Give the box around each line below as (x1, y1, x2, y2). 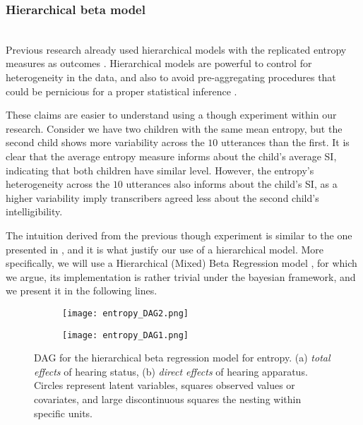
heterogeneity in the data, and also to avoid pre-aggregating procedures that (6, 70, 336, 84)
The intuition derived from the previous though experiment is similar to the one (6, 227, 352, 242)
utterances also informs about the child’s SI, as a (126, 176, 338, 191)
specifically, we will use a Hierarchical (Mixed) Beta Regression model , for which (6, 256, 357, 270)
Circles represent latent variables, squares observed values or (34, 378, 295, 393)
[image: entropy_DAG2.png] (62, 308, 189, 318)
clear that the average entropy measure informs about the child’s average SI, (6, 148, 337, 163)
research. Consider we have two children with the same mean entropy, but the (6, 121, 343, 136)
